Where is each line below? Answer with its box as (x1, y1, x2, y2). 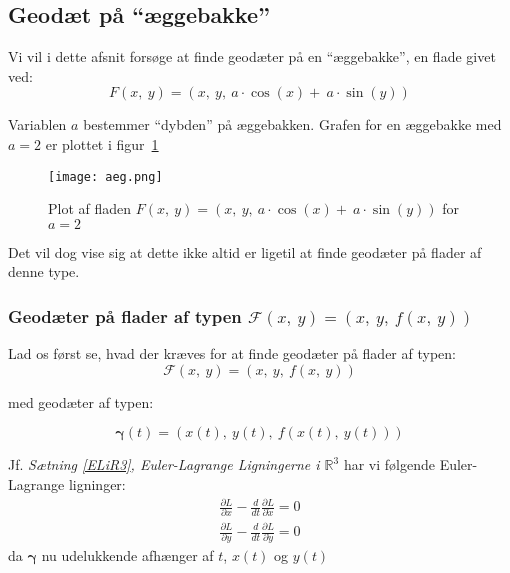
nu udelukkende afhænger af (41, 545, 214, 566)
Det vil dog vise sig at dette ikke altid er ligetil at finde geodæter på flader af (8, 241, 482, 262)
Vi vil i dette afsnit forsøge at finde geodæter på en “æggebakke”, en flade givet (8, 46, 496, 67)
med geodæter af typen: (8, 391, 154, 412)
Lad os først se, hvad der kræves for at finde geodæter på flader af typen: (8, 343, 456, 364)
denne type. (8, 261, 80, 282)
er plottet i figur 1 (45, 133, 159, 154)
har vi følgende (343, 454, 435, 475)
